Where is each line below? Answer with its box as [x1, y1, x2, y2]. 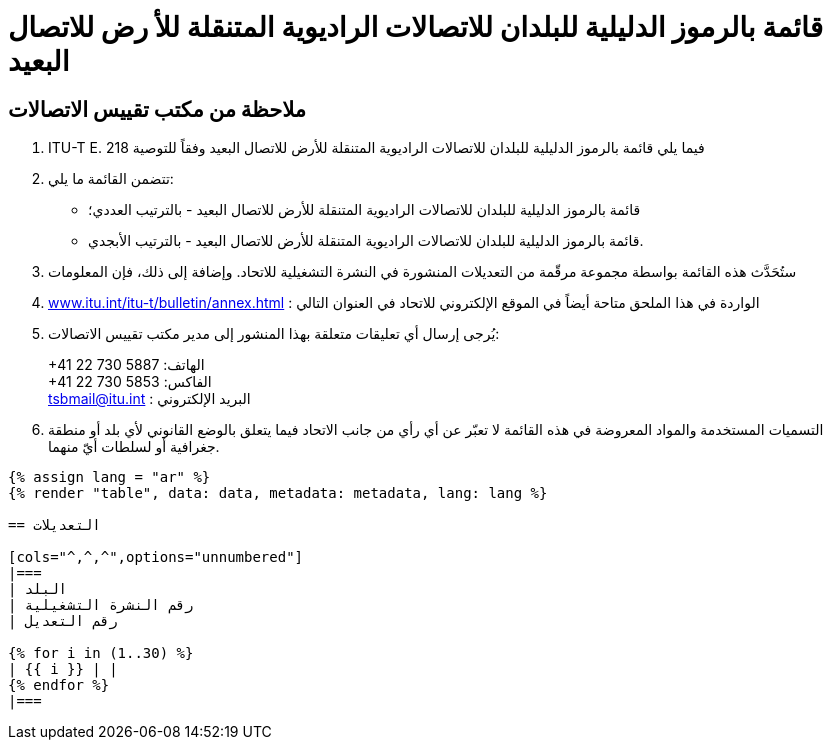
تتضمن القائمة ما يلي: [48, 170, 174, 188]
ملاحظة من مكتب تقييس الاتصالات [8, 96, 307, 122]
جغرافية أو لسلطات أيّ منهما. [48, 438, 220, 456]
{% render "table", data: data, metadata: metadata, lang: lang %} [8, 485, 548, 502]
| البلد [8, 581, 68, 598]
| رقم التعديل [8, 613, 118, 630]
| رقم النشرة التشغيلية [8, 597, 194, 614]
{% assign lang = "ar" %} [8, 469, 211, 486]
